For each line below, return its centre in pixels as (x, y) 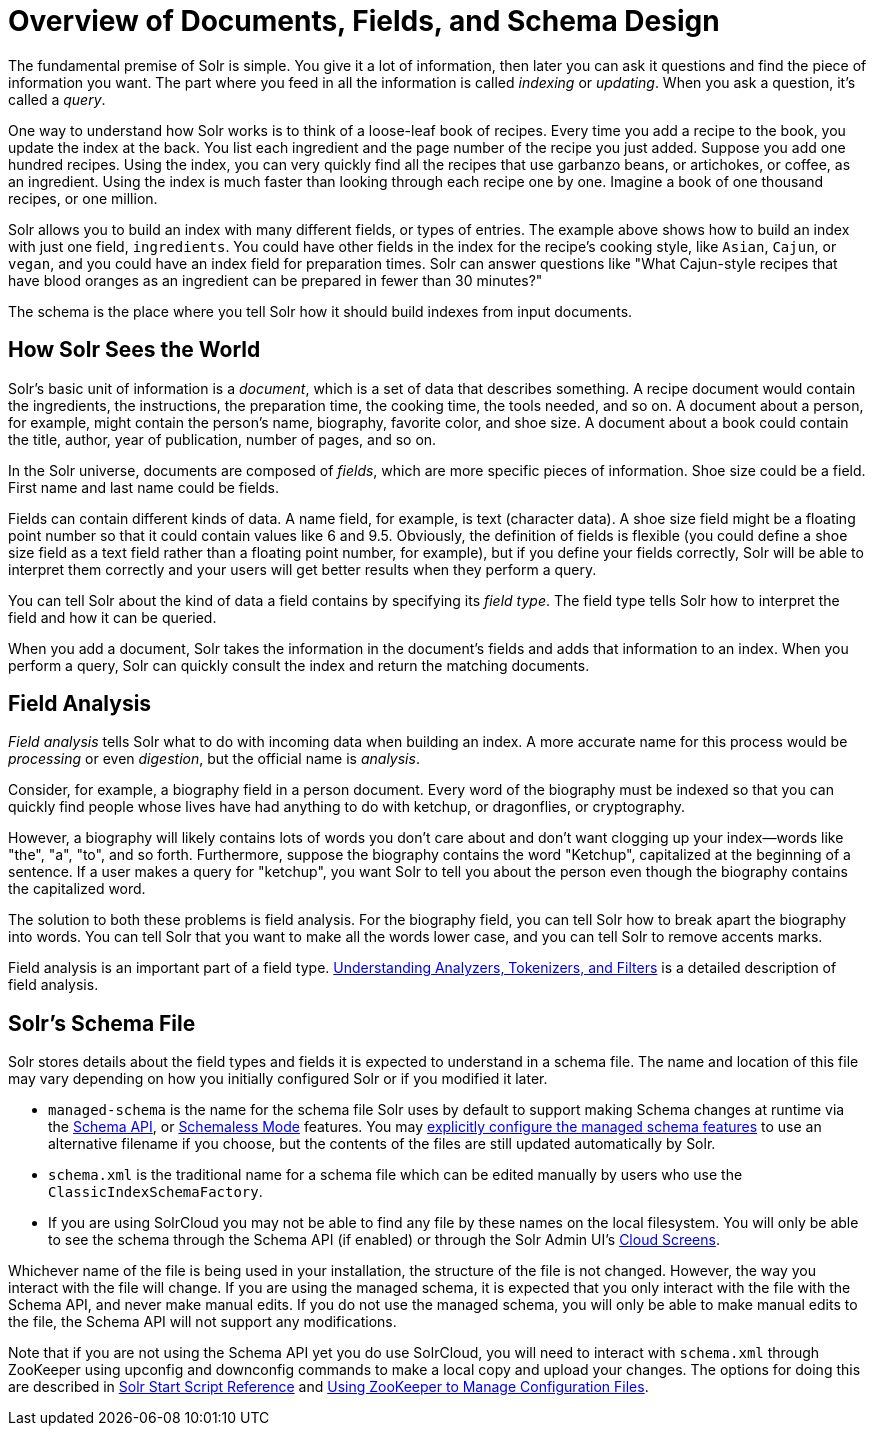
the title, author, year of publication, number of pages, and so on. (222, 439)
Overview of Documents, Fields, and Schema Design (364, 21)
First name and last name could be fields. (143, 487)
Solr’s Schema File (102, 1023)
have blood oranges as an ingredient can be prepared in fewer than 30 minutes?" (275, 280)
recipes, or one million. (83, 198)
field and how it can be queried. (112, 617)
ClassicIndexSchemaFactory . (155, 1192)
